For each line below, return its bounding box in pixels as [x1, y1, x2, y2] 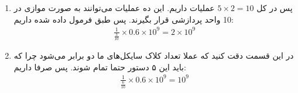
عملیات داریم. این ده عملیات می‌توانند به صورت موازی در [13, 2, 215, 13]
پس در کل [256, 2, 293, 13]
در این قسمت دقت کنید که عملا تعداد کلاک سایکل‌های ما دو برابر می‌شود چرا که [13, 49, 294, 62]
